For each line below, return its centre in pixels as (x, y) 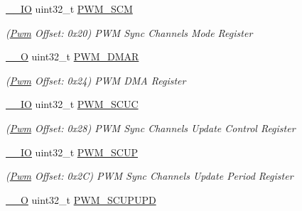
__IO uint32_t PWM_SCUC (72, 104)
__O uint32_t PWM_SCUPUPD (81, 199)
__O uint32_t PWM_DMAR (72, 56)
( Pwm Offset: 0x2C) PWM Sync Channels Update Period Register (150, 176)
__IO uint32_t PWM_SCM (69, 9)
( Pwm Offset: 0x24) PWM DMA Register (96, 80)
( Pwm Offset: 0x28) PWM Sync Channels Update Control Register (151, 128)
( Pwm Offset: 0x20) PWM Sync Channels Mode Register (129, 32)
